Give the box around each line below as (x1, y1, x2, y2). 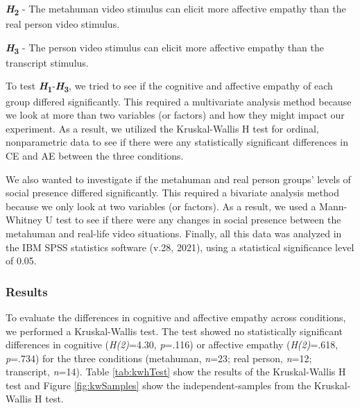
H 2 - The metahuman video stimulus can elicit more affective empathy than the (6, 1, 346, 17)
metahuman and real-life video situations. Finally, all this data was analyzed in (6, 226, 342, 240)
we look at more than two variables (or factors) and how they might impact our (6, 108, 345, 122)
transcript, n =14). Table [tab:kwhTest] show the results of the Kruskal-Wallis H (6, 364, 346, 379)
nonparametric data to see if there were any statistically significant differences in (6, 135, 349, 149)
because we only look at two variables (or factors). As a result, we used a (6, 198, 316, 213)
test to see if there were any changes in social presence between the (55, 212, 341, 227)
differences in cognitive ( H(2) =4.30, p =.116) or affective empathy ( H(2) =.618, (6, 337, 338, 352)
